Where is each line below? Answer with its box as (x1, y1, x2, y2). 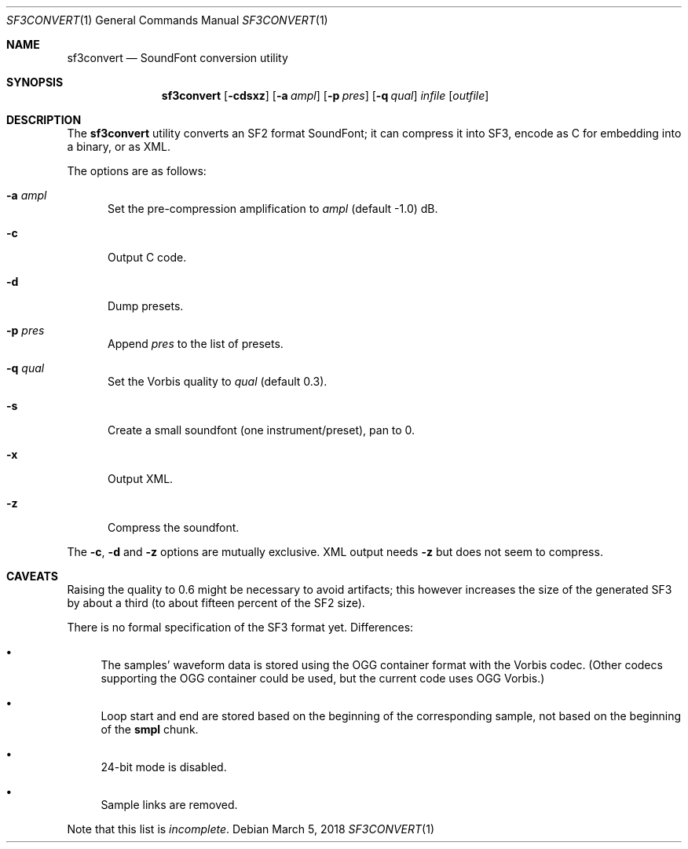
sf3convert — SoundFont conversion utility (67, 51, 288, 64)
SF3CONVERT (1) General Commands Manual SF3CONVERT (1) (6, 13, 328, 27)
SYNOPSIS (6, 75, 64, 89)
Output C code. (108, 251, 187, 264)
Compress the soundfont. (108, 521, 240, 534)
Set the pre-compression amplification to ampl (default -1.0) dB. (108, 202, 438, 215)
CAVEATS (6, 569, 58, 583)
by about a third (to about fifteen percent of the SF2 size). (67, 596, 365, 609)
